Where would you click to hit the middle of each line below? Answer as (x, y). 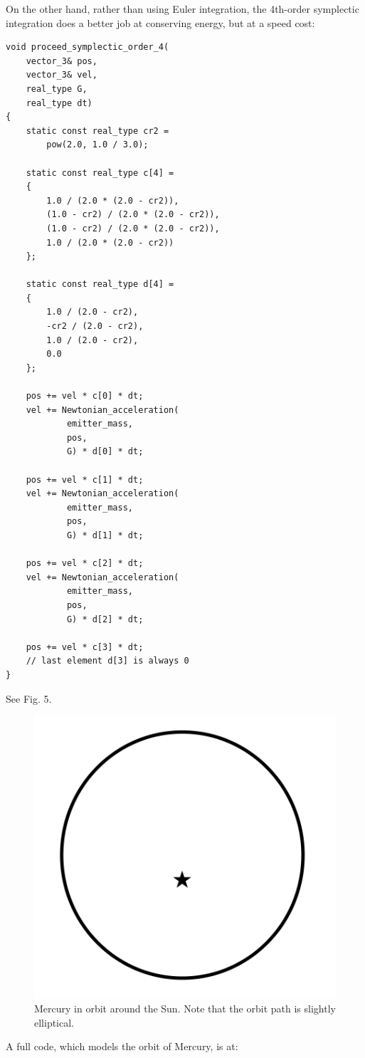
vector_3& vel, (62, 75)
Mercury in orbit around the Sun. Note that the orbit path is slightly (185, 1009)
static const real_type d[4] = (100, 284)
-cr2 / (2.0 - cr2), (95, 326)
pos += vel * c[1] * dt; (85, 480)
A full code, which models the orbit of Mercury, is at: (122, 1046)
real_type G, (57, 89)
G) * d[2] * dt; (105, 619)
